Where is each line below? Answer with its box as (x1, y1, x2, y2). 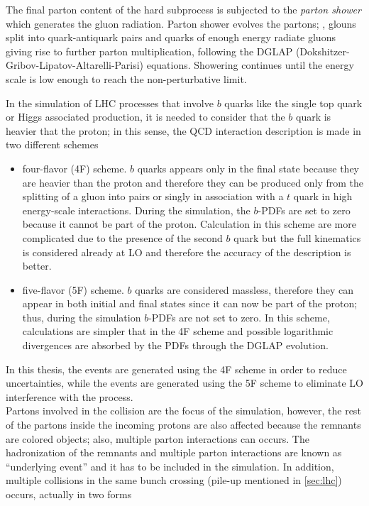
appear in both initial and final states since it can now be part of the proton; (22, 296, 358, 311)
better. (22, 258, 52, 273)
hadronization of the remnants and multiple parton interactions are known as (6, 445, 342, 460)
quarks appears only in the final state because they (137, 160, 359, 175)
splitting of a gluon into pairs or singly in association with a (22, 189, 284, 204)
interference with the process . (6, 389, 133, 404)
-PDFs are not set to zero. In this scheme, (148, 309, 330, 324)
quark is (296, 109, 331, 124)
